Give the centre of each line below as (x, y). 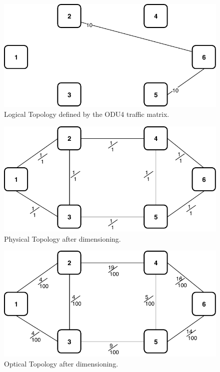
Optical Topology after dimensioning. (61, 363)
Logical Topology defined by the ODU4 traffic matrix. (87, 114)
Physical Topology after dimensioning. (62, 238)
